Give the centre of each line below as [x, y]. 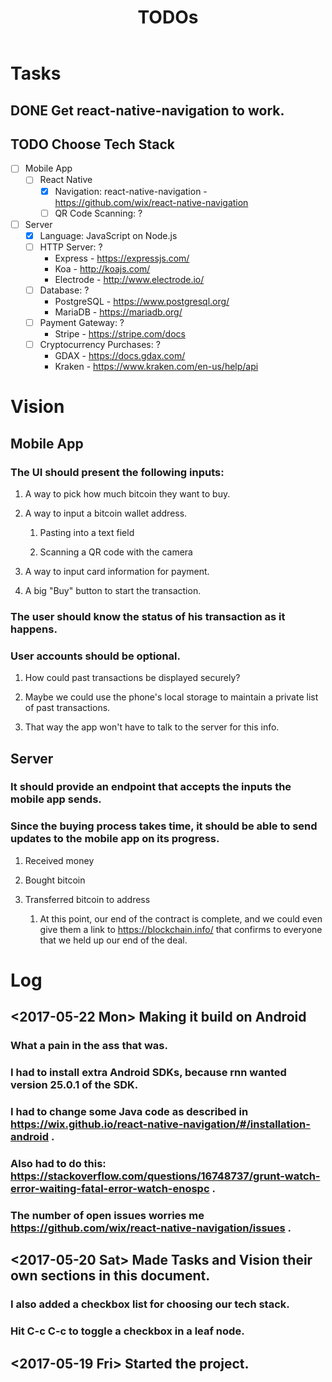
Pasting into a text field [87, 532]
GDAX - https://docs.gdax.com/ [120, 356]
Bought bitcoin [55, 880]
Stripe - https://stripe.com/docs [120, 333]
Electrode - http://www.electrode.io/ [129, 279]
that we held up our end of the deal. [113, 940]
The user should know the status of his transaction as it [148, 616]
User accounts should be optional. [95, 656]
